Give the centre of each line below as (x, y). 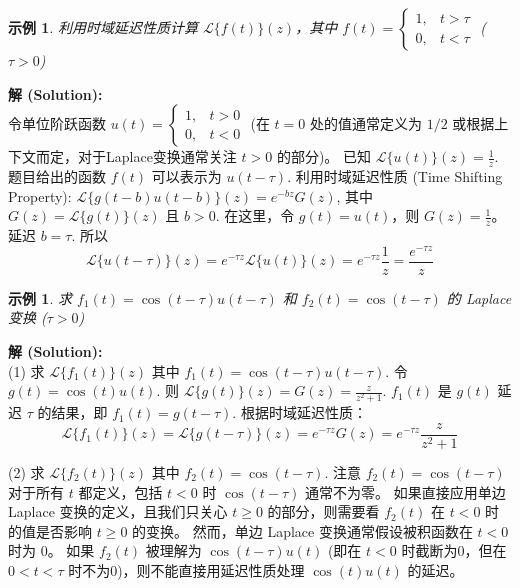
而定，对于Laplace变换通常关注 (136, 156)
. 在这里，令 (255, 215)
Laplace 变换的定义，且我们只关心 (118, 511)
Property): (40, 195)
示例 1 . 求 (40, 297)
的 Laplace (479, 297)
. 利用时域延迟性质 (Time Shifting (395, 176)
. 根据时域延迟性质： (299, 412)
